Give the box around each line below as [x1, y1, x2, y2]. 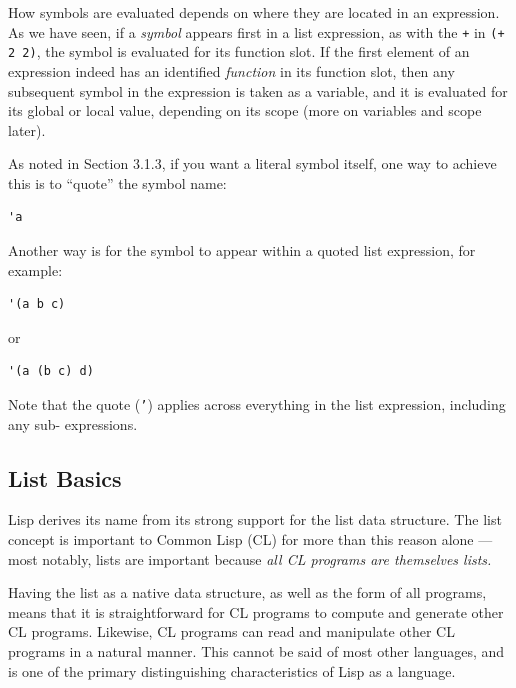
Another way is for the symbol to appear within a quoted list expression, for [8, 240, 476, 261]
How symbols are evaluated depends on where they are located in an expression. [8, 2, 500, 22]
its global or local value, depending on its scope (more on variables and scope [8, 100, 482, 121]
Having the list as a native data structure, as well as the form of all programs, [8, 582, 487, 603]
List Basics [8, 462, 122, 493]
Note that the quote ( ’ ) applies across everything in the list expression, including [8, 394, 506, 415]
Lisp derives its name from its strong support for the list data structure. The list [8, 509, 502, 530]
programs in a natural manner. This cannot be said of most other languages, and [8, 641, 505, 662]
